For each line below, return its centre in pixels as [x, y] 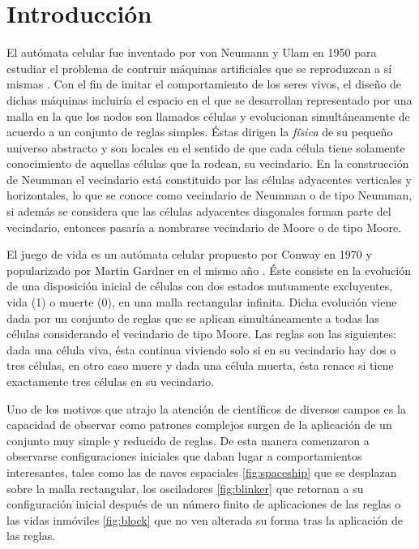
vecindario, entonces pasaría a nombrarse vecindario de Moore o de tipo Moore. [204, 227]
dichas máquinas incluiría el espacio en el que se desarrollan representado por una [209, 99]
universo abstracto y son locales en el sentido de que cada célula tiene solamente [206, 147]
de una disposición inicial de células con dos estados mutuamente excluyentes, [200, 286]
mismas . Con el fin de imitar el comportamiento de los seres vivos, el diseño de [204, 84]
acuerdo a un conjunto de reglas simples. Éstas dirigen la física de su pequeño [200, 132]
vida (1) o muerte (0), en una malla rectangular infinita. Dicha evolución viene [202, 302]
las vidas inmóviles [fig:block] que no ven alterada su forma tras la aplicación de [205, 519]
